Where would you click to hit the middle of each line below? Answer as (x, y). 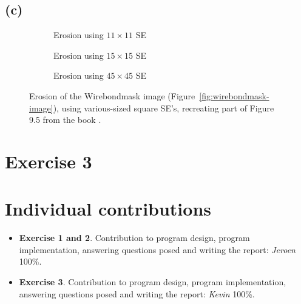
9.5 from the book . (65, 120)
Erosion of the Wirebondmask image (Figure (112, 95)
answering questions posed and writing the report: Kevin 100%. (137, 293)
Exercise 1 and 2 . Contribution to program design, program (134, 238)
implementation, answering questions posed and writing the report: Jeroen (157, 249)
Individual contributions (108, 209)
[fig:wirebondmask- (234, 95)
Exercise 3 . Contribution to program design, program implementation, (153, 282)
